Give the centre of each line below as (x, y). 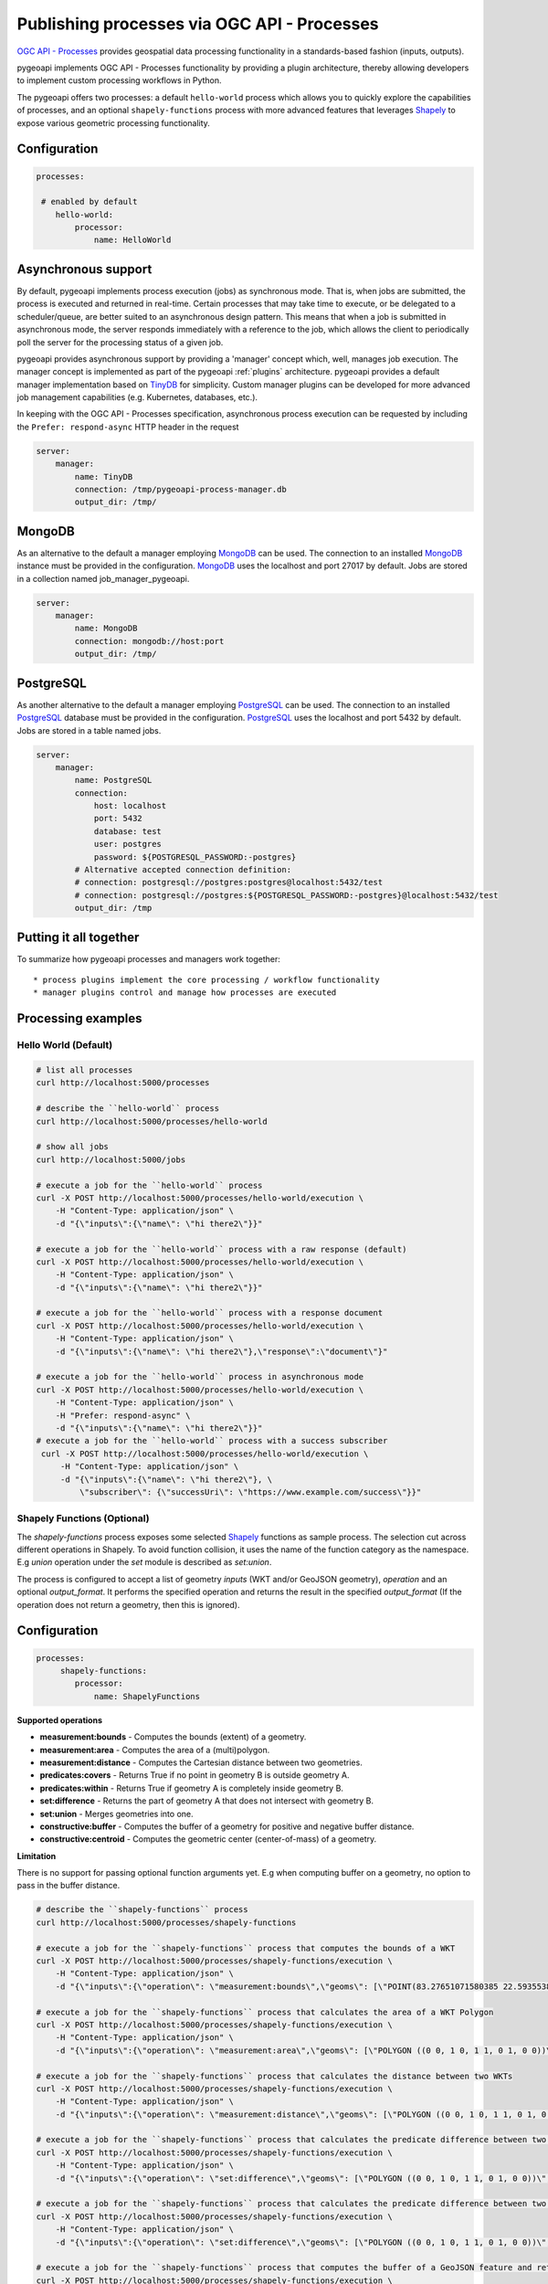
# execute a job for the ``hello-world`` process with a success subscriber (212, 1441)
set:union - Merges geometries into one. (116, 1813)
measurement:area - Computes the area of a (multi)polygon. (155, 1750)
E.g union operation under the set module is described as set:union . (144, 1562)
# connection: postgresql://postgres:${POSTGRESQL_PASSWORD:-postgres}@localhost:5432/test (286, 895)
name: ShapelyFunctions (147, 1696)
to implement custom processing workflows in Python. (120, 80)
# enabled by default (90, 202)
